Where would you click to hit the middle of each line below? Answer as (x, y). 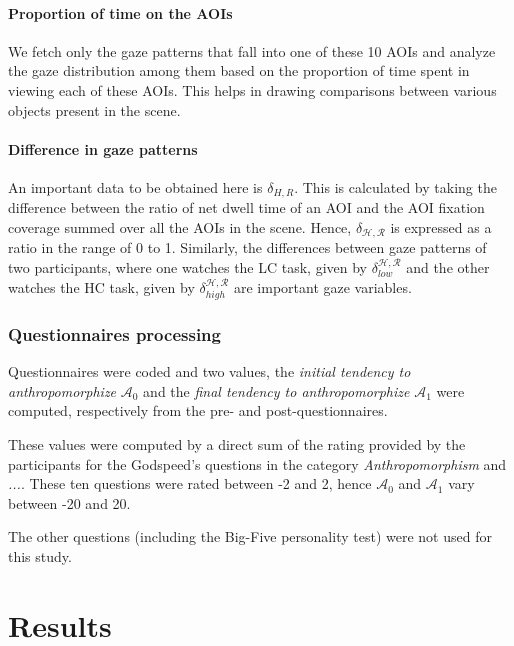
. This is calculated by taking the (395, 186)
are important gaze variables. (322, 286)
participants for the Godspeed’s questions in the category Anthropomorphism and (257, 463)
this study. (40, 556)
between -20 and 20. (69, 502)
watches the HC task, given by (101, 286)
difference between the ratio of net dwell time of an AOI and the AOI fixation (246, 207)
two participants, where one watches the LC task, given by (188, 267)
